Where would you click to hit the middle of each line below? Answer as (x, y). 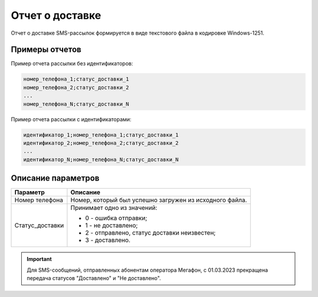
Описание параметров (55, 178)
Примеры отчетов (46, 50)
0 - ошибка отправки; (116, 218)
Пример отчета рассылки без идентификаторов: (72, 64)
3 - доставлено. (108, 240)
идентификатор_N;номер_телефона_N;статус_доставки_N (101, 159)
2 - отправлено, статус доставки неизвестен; (150, 233)
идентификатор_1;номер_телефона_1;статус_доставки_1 (101, 135)
